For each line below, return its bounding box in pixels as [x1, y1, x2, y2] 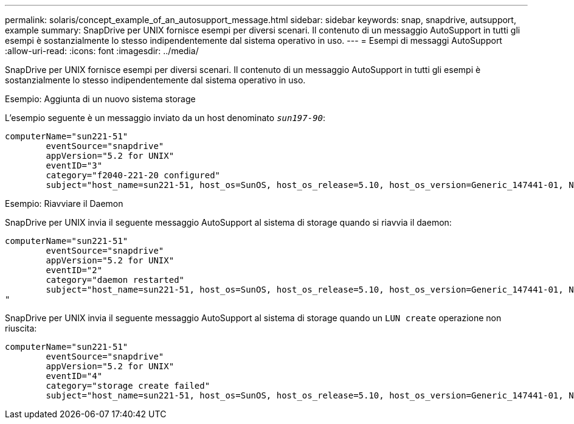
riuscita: [5, 323, 37, 333]
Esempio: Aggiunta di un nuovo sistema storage [5, 94, 196, 104]
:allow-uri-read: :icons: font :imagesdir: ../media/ [5, 46, 199, 56]
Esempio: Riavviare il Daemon [5, 198, 123, 209]
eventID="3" [46, 161, 103, 170]
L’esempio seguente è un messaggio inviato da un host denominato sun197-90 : [5, 113, 326, 123]
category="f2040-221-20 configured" [46, 170, 221, 180]
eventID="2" [46, 265, 103, 275]
